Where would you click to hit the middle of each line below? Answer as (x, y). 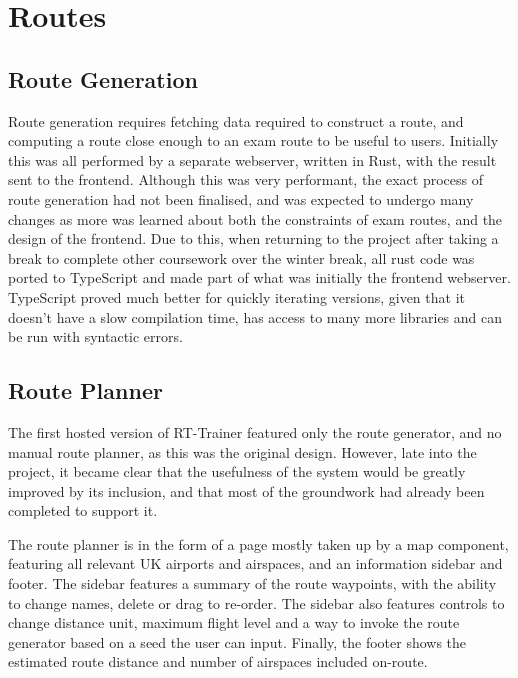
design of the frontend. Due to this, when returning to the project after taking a (253, 238)
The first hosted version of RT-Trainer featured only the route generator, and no (255, 431)
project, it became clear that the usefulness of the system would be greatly (237, 471)
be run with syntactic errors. (95, 336)
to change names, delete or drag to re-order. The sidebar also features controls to (256, 602)
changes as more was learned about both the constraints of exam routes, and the (255, 218)
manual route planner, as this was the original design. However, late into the (242, 451)
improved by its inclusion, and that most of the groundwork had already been (246, 490)
